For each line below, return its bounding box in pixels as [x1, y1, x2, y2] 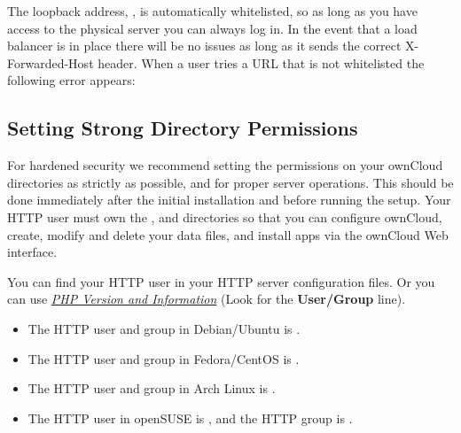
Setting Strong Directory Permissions [7, 114, 358, 142]
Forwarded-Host [7, 53, 94, 72]
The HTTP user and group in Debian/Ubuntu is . [27, 319, 301, 337]
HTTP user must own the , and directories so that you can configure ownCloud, [7, 207, 442, 226]
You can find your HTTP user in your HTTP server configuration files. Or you [7, 272, 435, 290]
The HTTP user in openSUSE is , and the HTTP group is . [27, 408, 353, 427]
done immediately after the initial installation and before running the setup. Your [7, 190, 451, 209]
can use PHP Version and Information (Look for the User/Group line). [7, 290, 406, 308]
